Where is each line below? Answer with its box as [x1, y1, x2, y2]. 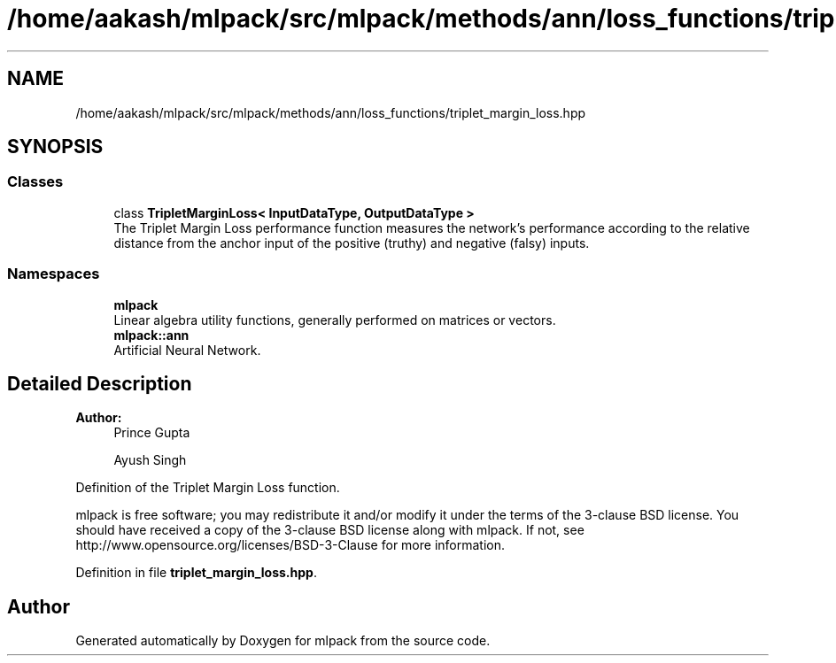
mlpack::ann [113, 327, 190, 343]
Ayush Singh [113, 452, 187, 468]
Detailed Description [7, 372, 192, 395]
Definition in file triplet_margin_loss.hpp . [75, 565, 317, 581]
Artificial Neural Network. [113, 342, 261, 358]
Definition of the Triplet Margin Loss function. [75, 480, 340, 496]
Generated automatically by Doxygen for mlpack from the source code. [75, 633, 491, 649]
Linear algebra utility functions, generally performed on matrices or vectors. [113, 312, 556, 328]
